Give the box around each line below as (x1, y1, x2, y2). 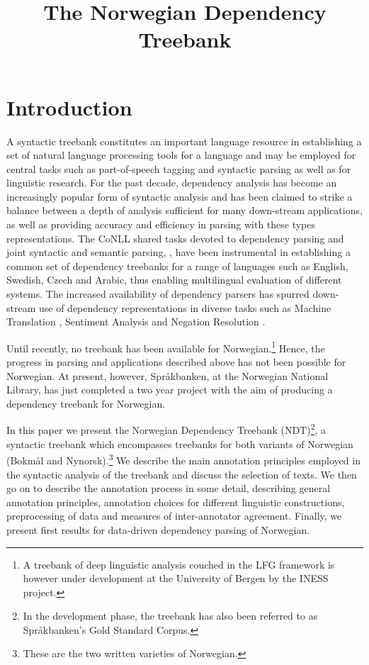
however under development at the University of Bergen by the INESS (23, 571, 329, 586)
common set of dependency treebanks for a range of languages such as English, (6, 258, 348, 273)
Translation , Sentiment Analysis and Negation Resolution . (6, 314, 266, 329)
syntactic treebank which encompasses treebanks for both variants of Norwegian (6, 436, 353, 451)
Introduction (6, 92, 132, 121)
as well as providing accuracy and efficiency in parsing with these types (6, 217, 316, 232)
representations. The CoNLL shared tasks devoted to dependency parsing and (6, 230, 344, 245)
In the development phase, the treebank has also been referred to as (23, 608, 318, 623)
